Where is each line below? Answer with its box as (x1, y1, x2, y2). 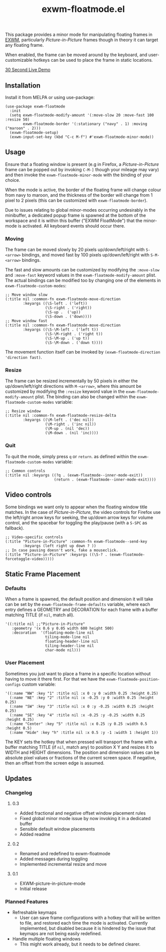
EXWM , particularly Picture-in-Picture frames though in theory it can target (5, 37, 159, 43)
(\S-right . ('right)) (45, 305, 92, 311)
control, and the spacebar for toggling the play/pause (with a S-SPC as (5, 519, 148, 526)
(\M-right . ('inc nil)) (45, 422, 97, 427)
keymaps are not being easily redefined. (19, 931, 102, 937)
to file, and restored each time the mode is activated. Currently (19, 920, 148, 926)
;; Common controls (5, 468, 46, 474)
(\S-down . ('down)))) (45, 314, 92, 319)
